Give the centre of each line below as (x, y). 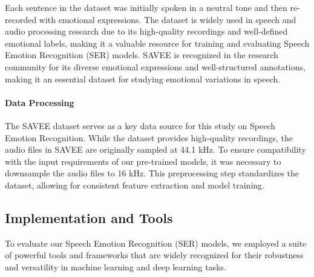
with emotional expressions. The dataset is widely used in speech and (168, 19)
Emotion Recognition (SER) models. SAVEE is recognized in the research (142, 55)
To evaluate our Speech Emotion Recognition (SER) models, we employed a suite (156, 243)
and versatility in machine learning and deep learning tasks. (116, 266)
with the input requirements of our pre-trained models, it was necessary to (143, 161)
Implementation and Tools (89, 217)
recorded (21, 19)
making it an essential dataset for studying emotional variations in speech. (143, 78)
